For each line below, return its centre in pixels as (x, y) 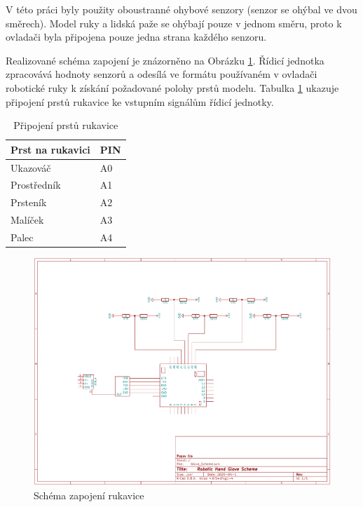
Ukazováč (31, 167)
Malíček (27, 220)
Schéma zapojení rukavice (89, 495)
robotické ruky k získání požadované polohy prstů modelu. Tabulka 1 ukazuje (172, 87)
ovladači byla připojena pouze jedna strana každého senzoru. (136, 37)
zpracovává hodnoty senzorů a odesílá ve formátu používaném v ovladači (162, 74)
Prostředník (36, 185)
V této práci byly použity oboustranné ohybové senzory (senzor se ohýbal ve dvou (181, 9)
